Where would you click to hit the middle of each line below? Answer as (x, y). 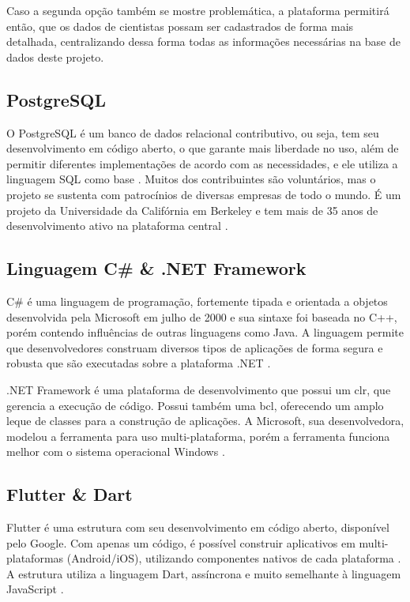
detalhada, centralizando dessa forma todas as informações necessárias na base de (203, 41)
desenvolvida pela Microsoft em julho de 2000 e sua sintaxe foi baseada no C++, (202, 316)
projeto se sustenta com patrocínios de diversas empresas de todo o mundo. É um (204, 194)
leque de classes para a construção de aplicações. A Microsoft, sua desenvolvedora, (205, 421)
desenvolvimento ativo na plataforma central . (117, 226)
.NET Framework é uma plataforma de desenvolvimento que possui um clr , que (199, 389)
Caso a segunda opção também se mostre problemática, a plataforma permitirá (198, 10)
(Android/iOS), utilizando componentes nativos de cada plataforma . (234, 558)
